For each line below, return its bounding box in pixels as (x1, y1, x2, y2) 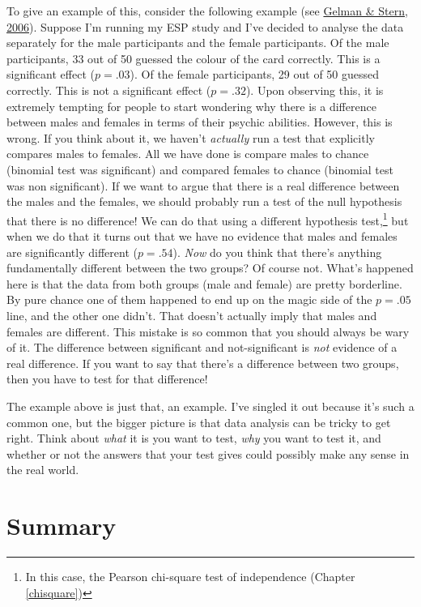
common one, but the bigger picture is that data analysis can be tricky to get (6, 413, 391, 430)
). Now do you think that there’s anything (172, 243, 382, 260)
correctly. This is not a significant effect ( (6, 81, 211, 98)
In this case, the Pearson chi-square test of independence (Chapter (25, 568, 355, 584)
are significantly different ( (6, 243, 138, 260)
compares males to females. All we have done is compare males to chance (6, 145, 369, 162)
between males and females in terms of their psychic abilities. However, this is (6, 113, 393, 130)
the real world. (6, 461, 79, 478)
